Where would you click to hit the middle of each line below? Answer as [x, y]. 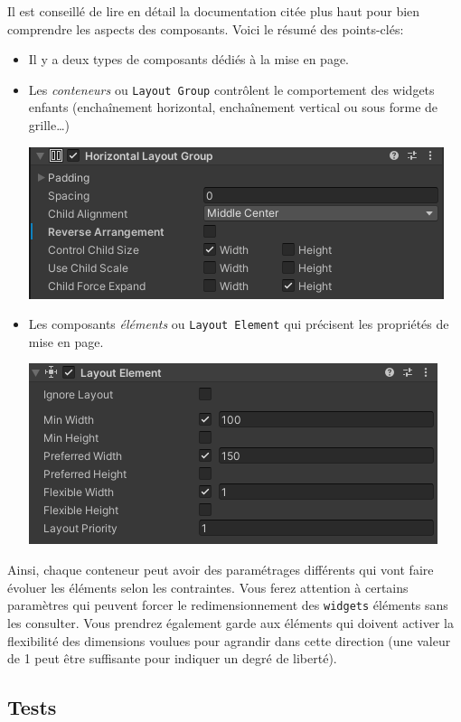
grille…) [49, 125]
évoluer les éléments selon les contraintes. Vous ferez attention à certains [208, 587]
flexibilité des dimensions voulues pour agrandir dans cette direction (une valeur [229, 640]
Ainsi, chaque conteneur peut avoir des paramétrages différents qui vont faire [221, 570]
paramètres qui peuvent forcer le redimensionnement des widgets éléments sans [228, 605]
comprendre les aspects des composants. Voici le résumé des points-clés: [206, 28]
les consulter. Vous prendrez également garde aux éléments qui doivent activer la [230, 622]
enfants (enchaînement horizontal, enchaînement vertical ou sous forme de [233, 107]
